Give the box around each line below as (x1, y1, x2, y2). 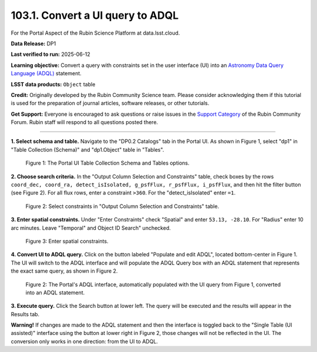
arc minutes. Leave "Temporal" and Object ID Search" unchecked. (11, 224, 171, 232)
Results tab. (11, 310, 40, 317)
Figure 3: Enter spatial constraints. (25, 237, 109, 244)
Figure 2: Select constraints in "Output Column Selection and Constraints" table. (25, 203, 220, 210)
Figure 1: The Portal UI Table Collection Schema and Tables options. (25, 159, 190, 167)
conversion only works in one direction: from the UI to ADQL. (11, 338, 158, 345)
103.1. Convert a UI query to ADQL (11, 9, 179, 22)
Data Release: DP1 (11, 40, 56, 47)
